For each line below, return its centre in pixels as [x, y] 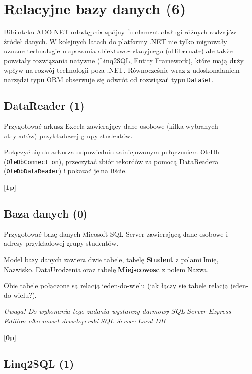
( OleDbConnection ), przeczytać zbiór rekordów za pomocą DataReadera [111, 161]
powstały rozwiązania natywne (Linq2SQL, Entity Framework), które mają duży [124, 60]
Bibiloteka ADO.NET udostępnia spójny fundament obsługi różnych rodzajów [120, 32]
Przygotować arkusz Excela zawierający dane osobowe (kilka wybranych [111, 126]
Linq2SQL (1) [39, 363]
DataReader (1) [44, 106]
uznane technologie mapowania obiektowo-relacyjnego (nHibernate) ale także [118, 51]
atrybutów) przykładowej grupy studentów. [68, 135]
